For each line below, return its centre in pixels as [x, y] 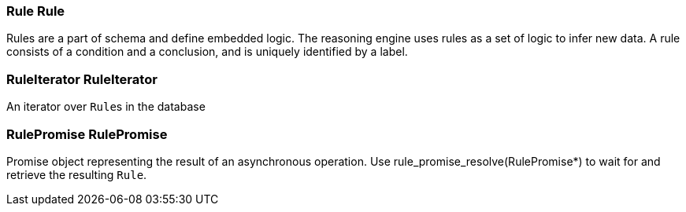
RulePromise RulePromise [87, 134]
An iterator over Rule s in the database [106, 107]
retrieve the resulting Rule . [77, 174]
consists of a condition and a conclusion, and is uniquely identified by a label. [207, 52]
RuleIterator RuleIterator [82, 79]
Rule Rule [36, 11]
